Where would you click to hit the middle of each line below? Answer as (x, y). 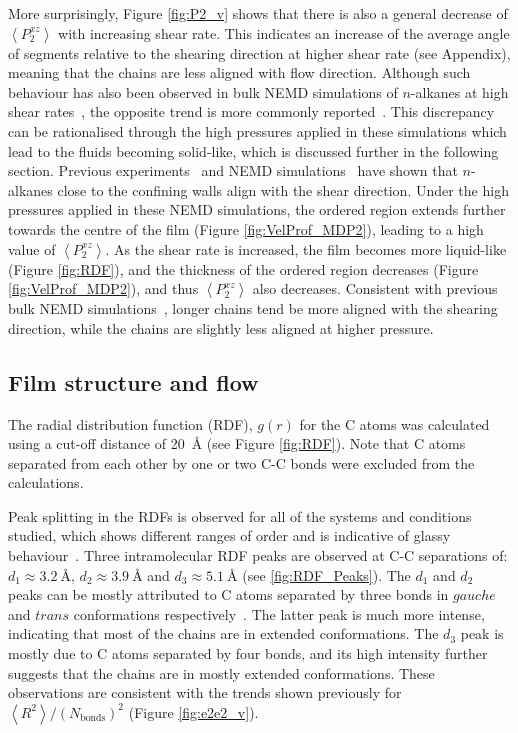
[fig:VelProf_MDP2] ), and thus (103, 288)
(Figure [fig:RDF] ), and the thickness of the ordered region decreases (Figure (243, 268)
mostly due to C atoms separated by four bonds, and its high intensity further (248, 653)
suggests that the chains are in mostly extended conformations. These (221, 672)
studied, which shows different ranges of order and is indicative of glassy (229, 535)
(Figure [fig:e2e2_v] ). (193, 711)
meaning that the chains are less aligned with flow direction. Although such (239, 72)
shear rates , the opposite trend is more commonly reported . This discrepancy (251, 111)
